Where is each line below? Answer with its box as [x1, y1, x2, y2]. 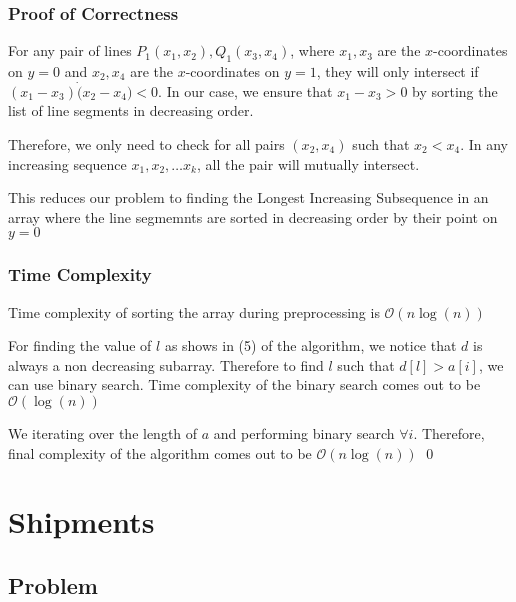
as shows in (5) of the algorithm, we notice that [164, 335, 457, 356]
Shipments [8, 501, 155, 542]
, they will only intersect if [316, 61, 479, 82]
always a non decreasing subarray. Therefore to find [8, 354, 324, 375]
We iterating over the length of [8, 422, 198, 443]
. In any [460, 134, 508, 155]
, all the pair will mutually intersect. [196, 153, 420, 174]
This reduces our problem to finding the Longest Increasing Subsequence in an [8, 187, 489, 208]
